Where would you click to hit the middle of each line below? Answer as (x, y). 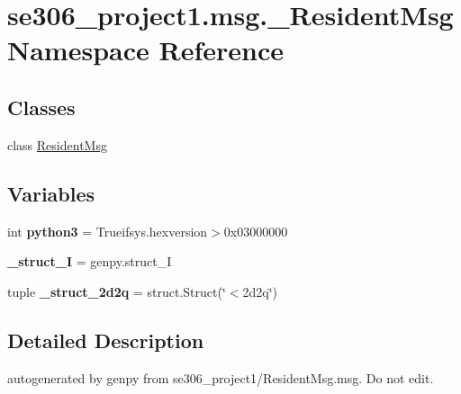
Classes (41, 107)
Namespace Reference (145, 50)
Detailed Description (106, 340)
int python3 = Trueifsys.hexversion (108, 231)
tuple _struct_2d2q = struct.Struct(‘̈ (117, 291)
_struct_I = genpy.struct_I (90, 261)
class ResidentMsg (57, 144)
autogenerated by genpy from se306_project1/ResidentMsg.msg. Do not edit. (221, 377)
